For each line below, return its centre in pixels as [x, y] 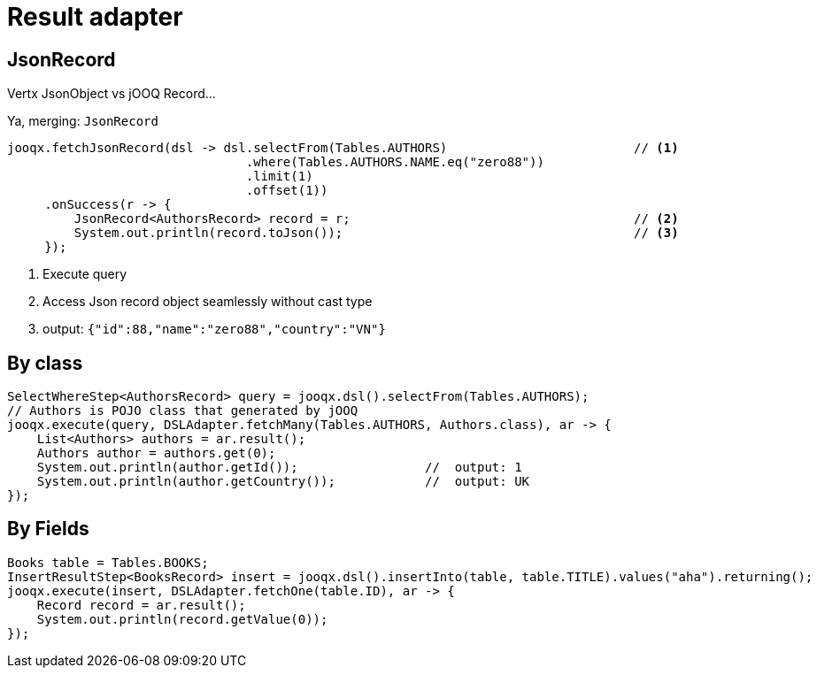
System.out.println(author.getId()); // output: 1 [279, 468]
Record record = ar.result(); [141, 605]
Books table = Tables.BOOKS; [108, 562]
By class [45, 363]
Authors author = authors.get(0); [156, 453]
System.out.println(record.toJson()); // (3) [376, 233]
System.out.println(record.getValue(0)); [182, 619]
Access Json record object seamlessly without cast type [208, 302]
